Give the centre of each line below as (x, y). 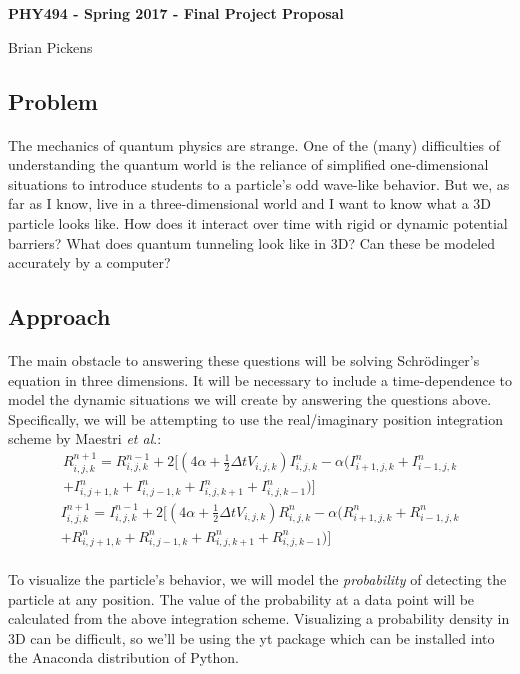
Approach (59, 316)
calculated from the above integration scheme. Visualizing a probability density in (259, 618)
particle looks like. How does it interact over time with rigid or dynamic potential (258, 222)
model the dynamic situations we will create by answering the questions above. (250, 399)
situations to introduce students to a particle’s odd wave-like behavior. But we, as (259, 183)
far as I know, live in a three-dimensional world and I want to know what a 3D (250, 203)
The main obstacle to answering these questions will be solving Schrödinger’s (244, 360)
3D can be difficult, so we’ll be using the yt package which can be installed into (251, 637)
